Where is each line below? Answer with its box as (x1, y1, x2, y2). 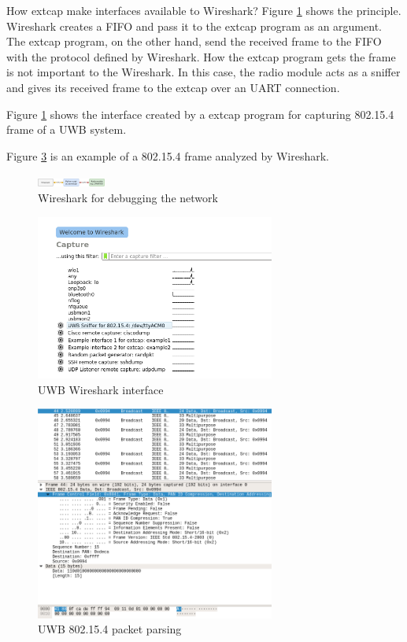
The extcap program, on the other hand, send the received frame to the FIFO (6, 33, 382, 50)
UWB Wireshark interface (38, 381, 164, 397)
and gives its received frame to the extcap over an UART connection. (6, 79, 340, 95)
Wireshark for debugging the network (38, 189, 218, 205)
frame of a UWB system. (6, 121, 127, 138)
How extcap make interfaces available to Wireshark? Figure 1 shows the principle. (6, 2, 401, 18)
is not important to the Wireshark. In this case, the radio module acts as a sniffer (6, 64, 401, 80)
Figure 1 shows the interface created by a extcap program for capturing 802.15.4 (6, 105, 394, 122)
